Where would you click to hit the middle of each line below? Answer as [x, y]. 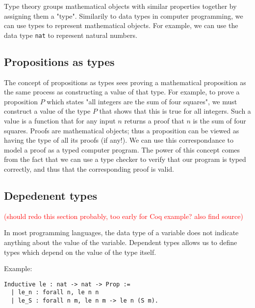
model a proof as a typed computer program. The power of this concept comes [122, 149]
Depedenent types [51, 195]
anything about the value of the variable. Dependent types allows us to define [121, 242]
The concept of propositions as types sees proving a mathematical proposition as [125, 82]
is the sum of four [219, 121]
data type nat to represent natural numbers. [71, 35]
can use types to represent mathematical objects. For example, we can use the [121, 25]
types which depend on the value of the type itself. [80, 252]
